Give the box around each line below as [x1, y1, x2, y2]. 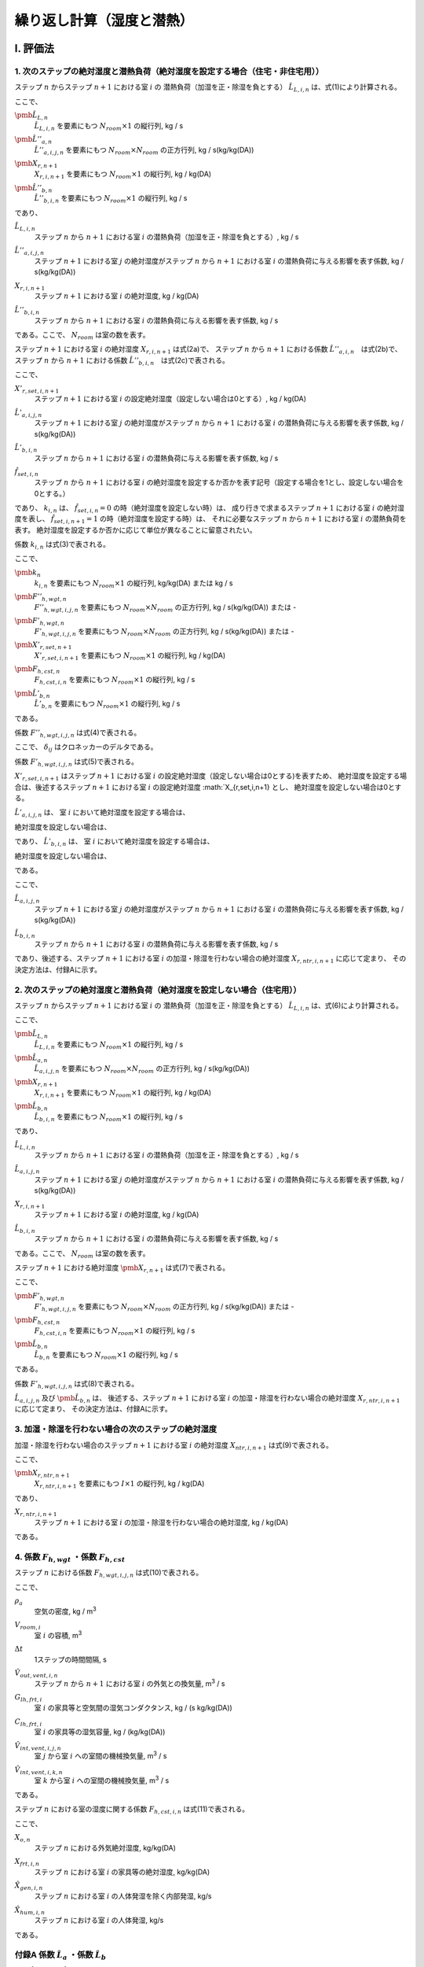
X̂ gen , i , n [14, 1881, 43, 1892]
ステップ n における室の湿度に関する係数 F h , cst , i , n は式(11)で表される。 [14, 1804, 250, 1816]
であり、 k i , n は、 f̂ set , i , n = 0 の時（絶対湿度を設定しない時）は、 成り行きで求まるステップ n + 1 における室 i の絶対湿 [14, 503, 404, 515]
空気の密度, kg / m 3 [34, 1605, 97, 1616]
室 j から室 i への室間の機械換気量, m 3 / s [34, 1750, 167, 1761]
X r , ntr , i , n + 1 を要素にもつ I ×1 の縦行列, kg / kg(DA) [34, 1479, 205, 1490]
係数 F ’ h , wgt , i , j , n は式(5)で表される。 [14, 756, 139, 768]
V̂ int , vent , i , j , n [14, 1741, 62, 1752]
